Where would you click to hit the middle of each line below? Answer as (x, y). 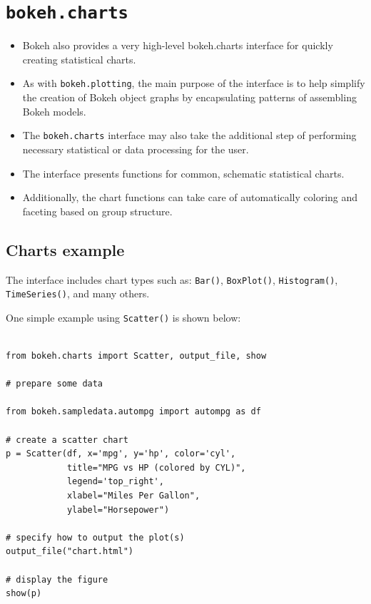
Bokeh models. (54, 111)
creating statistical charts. (79, 59)
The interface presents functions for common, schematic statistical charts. (183, 173)
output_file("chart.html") (70, 552)
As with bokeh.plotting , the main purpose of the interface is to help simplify (194, 83)
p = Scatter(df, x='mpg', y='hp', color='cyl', (121, 454)
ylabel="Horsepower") (118, 510)
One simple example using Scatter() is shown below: (123, 317)
